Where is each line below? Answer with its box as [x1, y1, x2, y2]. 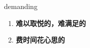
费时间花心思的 [15, 34, 65, 45]
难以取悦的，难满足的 [15, 17, 86, 28]
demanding [4, 1, 37, 11]
